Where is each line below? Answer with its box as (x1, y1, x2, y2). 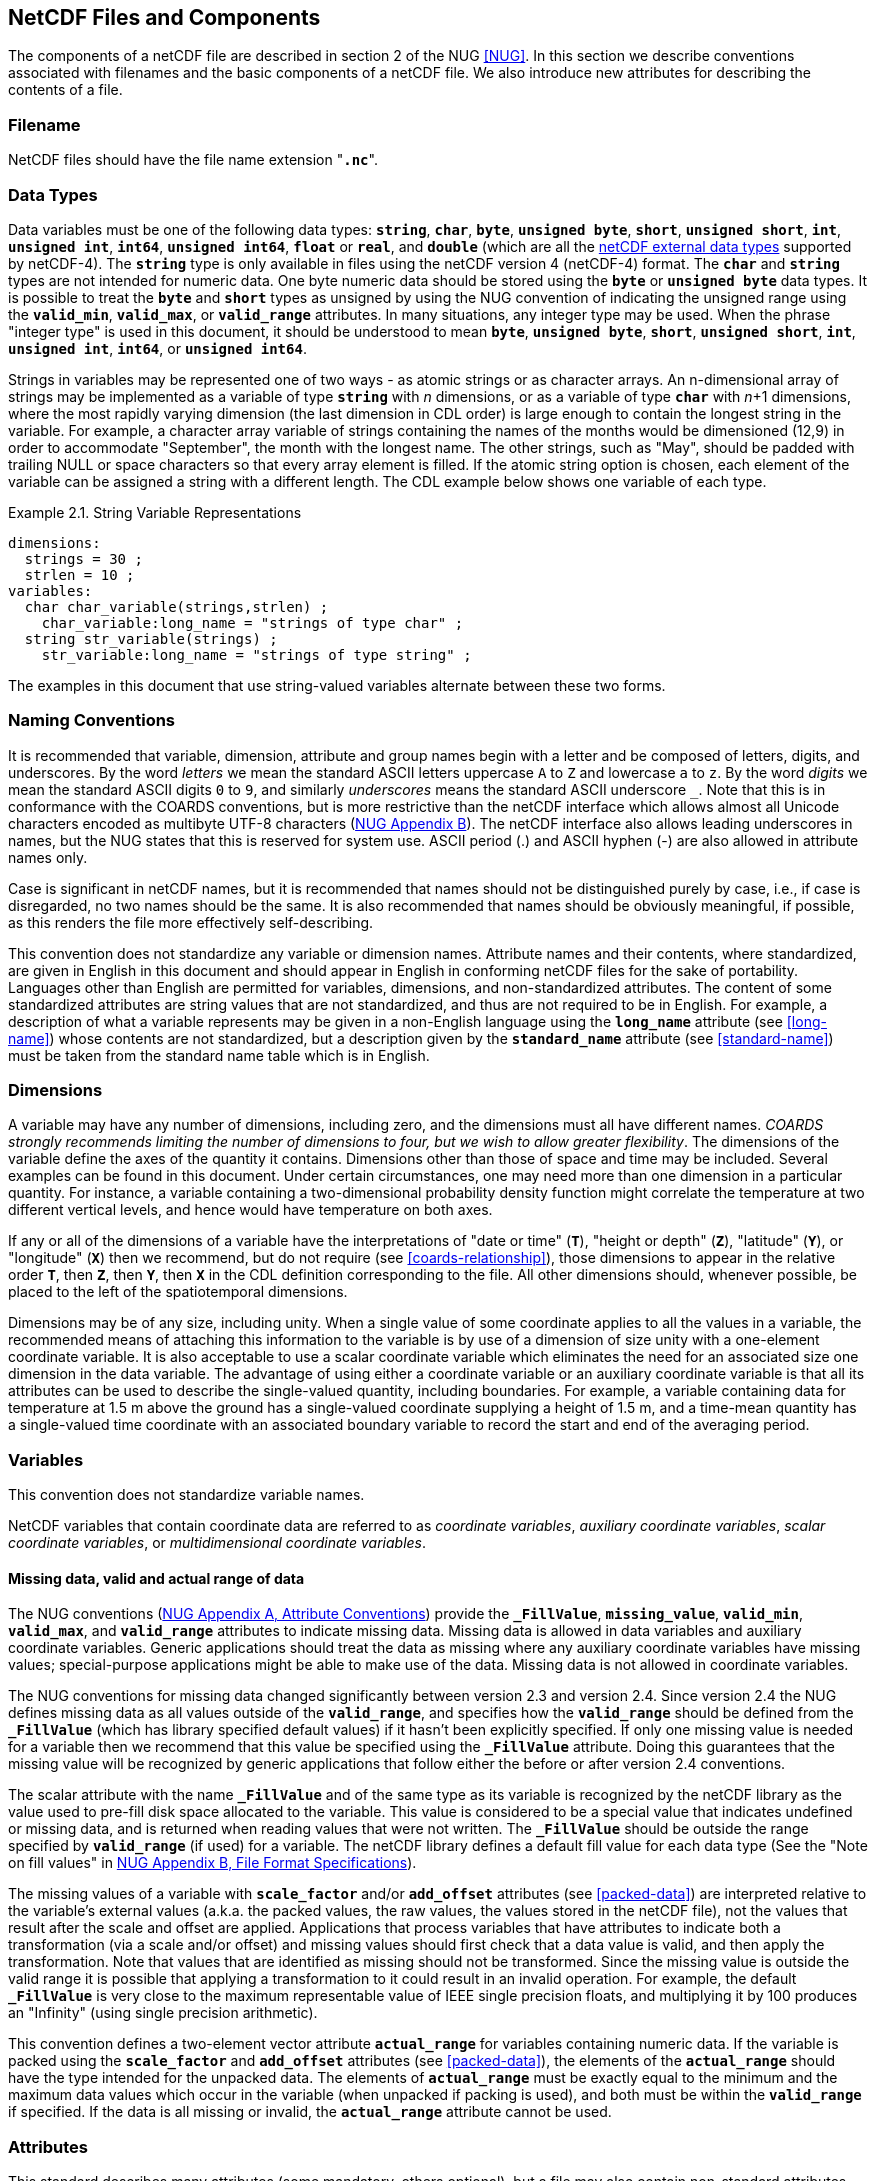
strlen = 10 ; (24, 566, 135, 583)
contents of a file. (8, 81, 123, 99)
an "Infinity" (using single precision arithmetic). (8, 2004, 318, 2022)
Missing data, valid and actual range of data (8, 1569, 305, 1587)
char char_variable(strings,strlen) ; (24, 598, 329, 615)
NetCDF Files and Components (8, 5, 321, 30)
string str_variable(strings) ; (24, 630, 278, 647)
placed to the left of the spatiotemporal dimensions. (8, 1283, 348, 1301)
